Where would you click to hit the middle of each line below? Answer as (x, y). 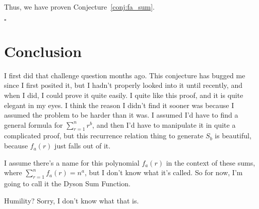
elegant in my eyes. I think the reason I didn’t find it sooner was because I (119, 105)
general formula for (34, 124)
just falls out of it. (83, 146)
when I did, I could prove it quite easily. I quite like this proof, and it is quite (124, 95)
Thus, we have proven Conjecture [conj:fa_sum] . (79, 7)
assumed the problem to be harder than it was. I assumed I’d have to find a (121, 115)
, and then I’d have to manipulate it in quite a (164, 124)
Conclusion (43, 51)
